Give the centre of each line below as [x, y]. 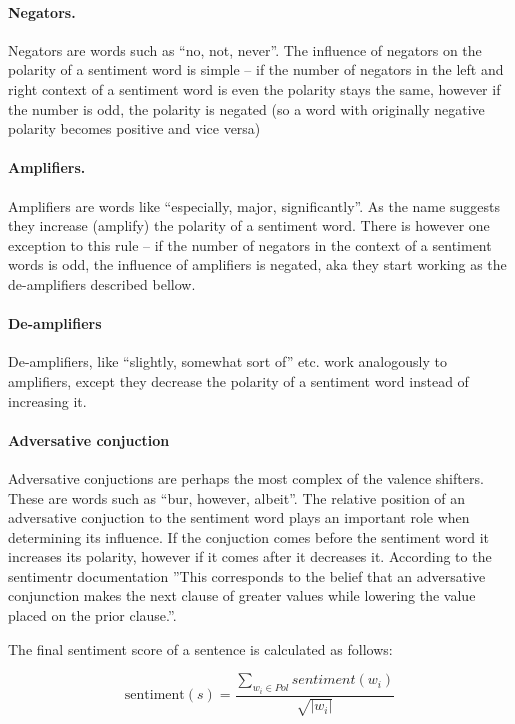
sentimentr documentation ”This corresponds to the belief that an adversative [247, 575]
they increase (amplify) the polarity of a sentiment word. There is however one [249, 225]
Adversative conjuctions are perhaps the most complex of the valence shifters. [246, 477]
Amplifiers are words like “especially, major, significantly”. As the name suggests [254, 205]
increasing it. [47, 400]
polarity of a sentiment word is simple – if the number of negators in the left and [256, 69]
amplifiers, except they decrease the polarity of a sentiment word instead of [238, 380]
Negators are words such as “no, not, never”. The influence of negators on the [245, 49]
